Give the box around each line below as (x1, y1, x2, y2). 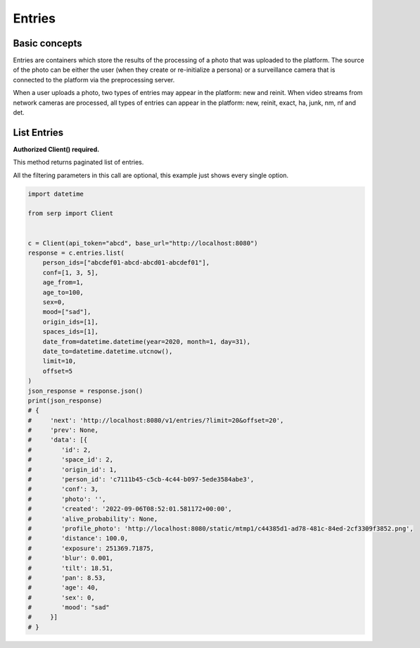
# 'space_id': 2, (27, 456, 114, 464)
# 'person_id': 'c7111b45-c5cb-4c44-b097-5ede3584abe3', (27, 476, 255, 483)
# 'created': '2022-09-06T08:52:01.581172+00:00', (27, 505, 232, 513)
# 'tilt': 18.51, (27, 564, 114, 572)
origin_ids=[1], (42, 317, 98, 326)
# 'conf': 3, (27, 485, 98, 493)
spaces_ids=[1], (42, 328, 98, 336)
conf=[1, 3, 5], (42, 268, 98, 277)
